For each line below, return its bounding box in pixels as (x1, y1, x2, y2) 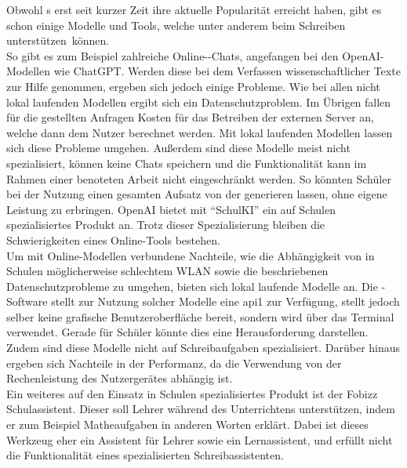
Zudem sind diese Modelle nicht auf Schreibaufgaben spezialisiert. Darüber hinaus (6, 339, 401, 356)
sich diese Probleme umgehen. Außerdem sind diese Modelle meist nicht (6, 140, 351, 156)
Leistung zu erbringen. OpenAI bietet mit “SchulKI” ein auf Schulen (6, 201, 336, 217)
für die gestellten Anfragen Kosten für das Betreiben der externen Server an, (6, 109, 374, 125)
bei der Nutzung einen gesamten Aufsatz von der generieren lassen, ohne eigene (6, 186, 387, 202)
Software (6, 293, 48, 310)
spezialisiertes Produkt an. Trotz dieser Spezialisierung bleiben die (6, 216, 325, 233)
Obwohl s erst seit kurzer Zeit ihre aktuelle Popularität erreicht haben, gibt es (6, 2, 382, 17)
